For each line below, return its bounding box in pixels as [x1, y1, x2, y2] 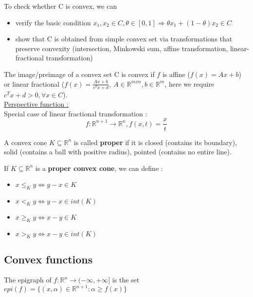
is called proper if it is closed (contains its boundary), [73, 137, 237, 147]
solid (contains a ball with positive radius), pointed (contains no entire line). [4, 147, 232, 157]
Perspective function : [4, 99, 69, 109]
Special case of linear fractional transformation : [4, 108, 147, 118]
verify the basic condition [15, 17, 91, 27]
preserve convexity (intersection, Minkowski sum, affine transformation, [15, 43, 228, 53]
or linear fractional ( [4, 78, 65, 89]
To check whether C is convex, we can [4, 1, 117, 11]
